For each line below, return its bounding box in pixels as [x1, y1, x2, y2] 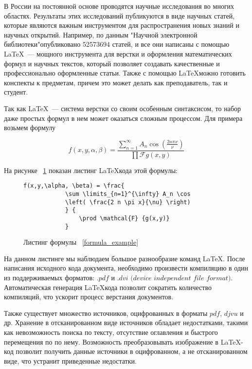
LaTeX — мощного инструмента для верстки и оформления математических [4, 48, 232, 58]
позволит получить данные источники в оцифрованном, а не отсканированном [16, 346, 248, 356]
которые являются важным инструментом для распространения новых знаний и [4, 20, 239, 30]
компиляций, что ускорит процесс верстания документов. [4, 291, 174, 302]
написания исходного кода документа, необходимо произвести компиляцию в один [4, 263, 249, 273]
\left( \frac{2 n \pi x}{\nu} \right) [65, 198, 191, 206]
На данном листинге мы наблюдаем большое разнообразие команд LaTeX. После [4, 253, 245, 263]
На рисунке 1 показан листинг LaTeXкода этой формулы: [4, 165, 178, 175]
